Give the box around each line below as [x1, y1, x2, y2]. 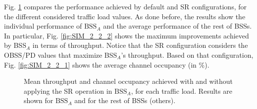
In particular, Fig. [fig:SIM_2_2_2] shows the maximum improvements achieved [4, 30, 249, 40]
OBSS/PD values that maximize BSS [4, 49, 117, 60]
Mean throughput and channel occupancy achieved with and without [24, 76, 233, 86]
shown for [24, 95, 53, 106]
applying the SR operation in [24, 85, 112, 96]
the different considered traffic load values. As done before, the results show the [4, 11, 246, 21]
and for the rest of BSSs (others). [74, 95, 176, 106]
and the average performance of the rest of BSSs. [103, 21, 252, 31]
